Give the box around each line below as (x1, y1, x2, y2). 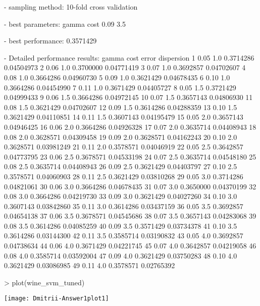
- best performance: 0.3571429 (4, 35, 97, 46)
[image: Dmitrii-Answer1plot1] (4, 295, 109, 302)
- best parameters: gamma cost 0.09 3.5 (4, 18, 126, 29)
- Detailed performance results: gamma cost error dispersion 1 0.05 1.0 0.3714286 (4, 52, 254, 63)
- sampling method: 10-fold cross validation (4, 2, 138, 12)
